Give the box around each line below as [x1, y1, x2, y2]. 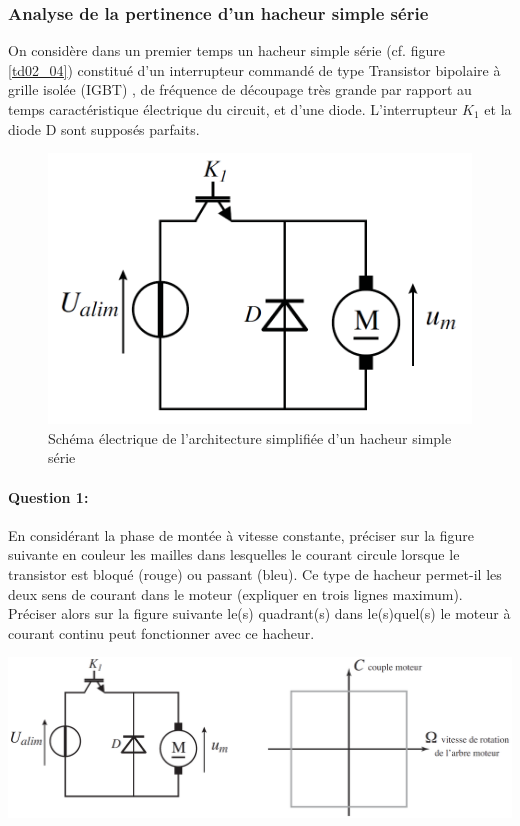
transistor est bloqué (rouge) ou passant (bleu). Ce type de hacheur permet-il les [8, 563, 502, 584]
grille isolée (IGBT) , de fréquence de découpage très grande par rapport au [8, 79, 472, 100]
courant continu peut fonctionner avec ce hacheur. [8, 622, 315, 643]
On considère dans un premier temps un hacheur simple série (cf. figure [8, 40, 445, 61]
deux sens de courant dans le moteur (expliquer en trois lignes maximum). [8, 583, 463, 604]
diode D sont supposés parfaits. [8, 118, 200, 139]
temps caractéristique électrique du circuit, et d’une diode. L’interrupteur [8, 99, 458, 119]
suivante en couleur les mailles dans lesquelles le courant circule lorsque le [8, 544, 460, 565]
